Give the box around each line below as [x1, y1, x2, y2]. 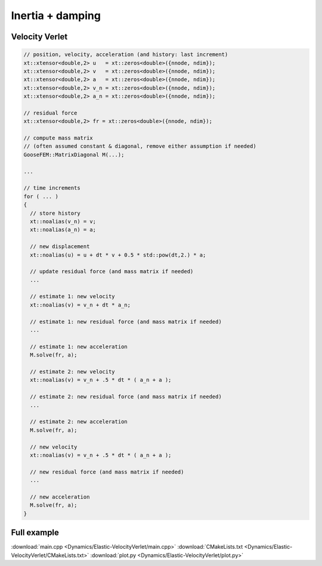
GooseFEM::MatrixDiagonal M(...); [23, 151, 125, 158]
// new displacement [30, 243, 90, 250]
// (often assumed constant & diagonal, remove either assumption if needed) [23, 143, 256, 150]
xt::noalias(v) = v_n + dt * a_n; [30, 301, 131, 308]
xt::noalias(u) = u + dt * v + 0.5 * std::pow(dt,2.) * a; [30, 251, 206, 258]
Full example [11, 528, 60, 538]
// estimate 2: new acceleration [30, 418, 128, 425]
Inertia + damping [11, 9, 101, 22]
